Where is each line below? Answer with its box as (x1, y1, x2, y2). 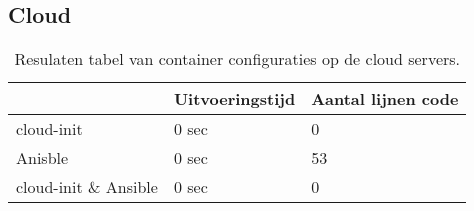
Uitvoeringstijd (173, 87, 296, 111)
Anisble (16, 146, 69, 170)
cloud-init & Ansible (16, 175, 158, 199)
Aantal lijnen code (311, 87, 459, 111)
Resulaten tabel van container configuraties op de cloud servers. (14, 47, 461, 71)
